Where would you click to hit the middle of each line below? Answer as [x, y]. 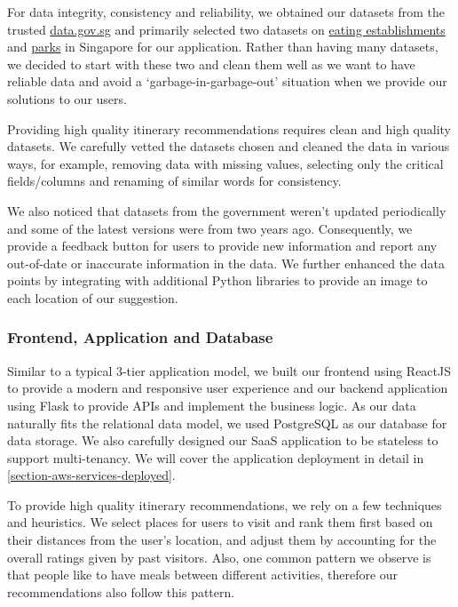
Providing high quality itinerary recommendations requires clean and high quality [229, 128]
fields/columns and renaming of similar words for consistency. [174, 181]
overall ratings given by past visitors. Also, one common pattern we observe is [219, 557]
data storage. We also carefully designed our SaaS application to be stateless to [223, 440]
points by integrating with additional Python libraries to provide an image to [217, 280]
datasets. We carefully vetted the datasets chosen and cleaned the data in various [229, 146]
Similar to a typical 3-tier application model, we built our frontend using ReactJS [229, 370]
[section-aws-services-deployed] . [91, 475]
